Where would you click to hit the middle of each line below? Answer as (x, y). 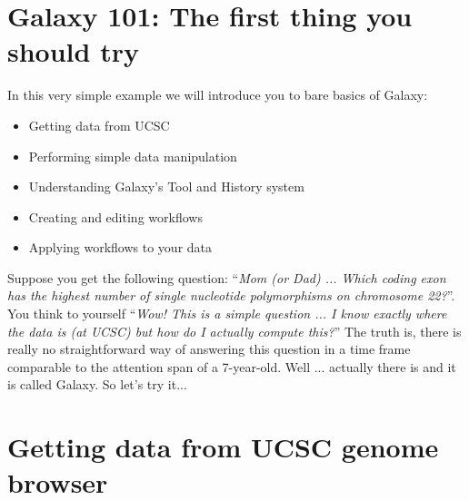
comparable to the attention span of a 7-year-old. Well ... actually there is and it (232, 366)
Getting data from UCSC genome (223, 447)
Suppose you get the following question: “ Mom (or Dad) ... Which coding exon (227, 277)
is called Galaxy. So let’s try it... (97, 384)
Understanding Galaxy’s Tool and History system (166, 186)
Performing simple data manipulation (133, 156)
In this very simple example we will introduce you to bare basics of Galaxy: (218, 95)
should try (73, 51)
